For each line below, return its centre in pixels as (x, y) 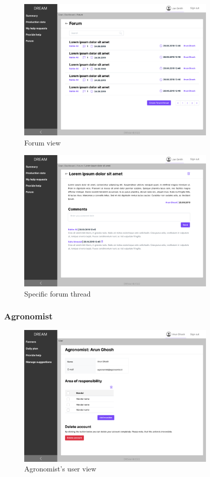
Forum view (43, 142)
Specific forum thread (58, 293)
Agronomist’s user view (60, 469)
